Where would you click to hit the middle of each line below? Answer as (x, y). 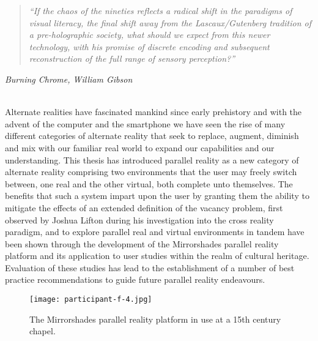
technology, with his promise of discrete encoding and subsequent (149, 46)
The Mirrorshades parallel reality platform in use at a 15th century (155, 319)
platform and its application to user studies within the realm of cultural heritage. (157, 256)
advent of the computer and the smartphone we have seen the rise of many (145, 123)
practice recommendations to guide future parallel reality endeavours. (135, 279)
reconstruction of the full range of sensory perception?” (132, 58)
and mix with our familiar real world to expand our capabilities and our (140, 147)
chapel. (43, 331)
